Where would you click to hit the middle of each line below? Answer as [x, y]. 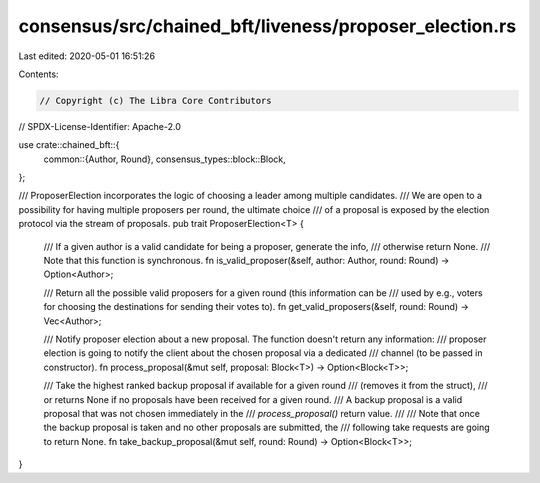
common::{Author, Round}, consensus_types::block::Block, [165, 159]
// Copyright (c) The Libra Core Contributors [155, 100]
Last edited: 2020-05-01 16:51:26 [86, 56]
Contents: [38, 74]
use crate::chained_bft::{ [69, 145]
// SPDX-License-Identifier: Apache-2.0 [100, 126]
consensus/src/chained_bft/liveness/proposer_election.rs [267, 26]
